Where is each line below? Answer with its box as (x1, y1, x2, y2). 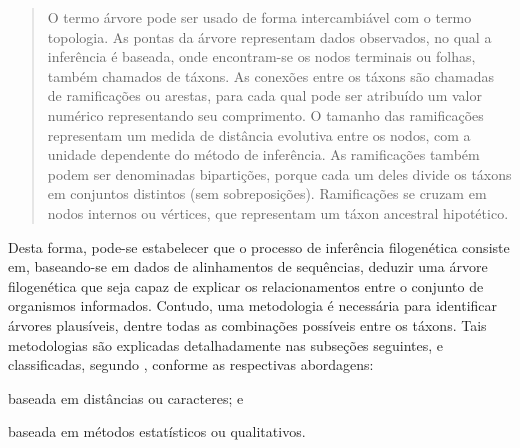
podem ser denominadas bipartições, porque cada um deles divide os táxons (47, 163, 512, 184)
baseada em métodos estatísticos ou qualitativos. (8, 421, 306, 442)
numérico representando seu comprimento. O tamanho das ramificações (47, 104, 484, 125)
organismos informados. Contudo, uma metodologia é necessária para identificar (8, 295, 498, 316)
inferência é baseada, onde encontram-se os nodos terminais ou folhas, (47, 46, 476, 67)
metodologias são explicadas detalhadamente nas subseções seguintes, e (8, 334, 444, 355)
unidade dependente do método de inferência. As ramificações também (47, 144, 480, 165)
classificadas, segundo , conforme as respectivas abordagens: (8, 354, 374, 375)
